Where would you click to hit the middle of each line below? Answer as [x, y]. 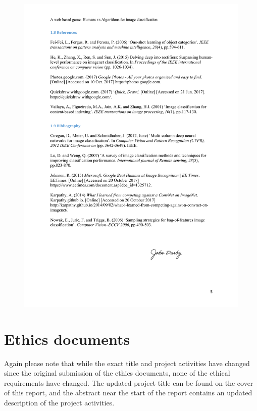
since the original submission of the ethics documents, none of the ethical [117, 373]
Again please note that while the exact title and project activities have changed [127, 363]
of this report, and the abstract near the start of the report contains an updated [128, 393]
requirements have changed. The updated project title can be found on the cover [129, 382]
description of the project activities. [59, 403]
